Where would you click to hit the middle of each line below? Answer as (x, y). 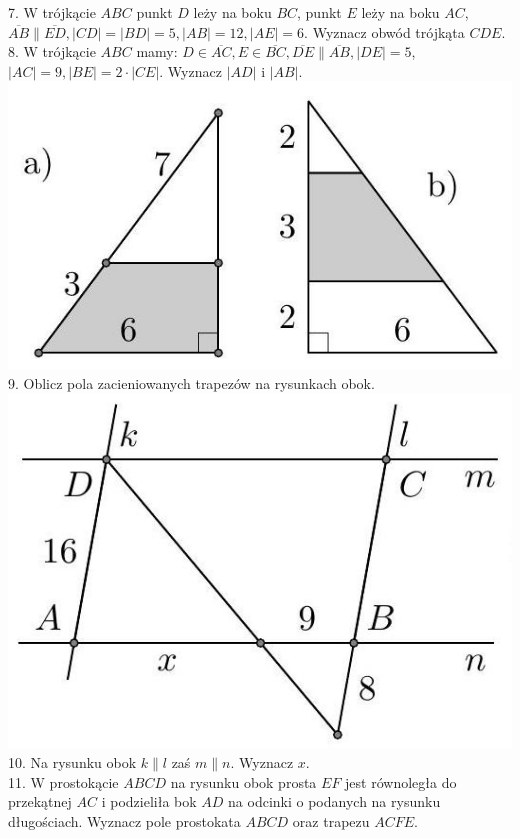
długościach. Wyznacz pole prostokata (124, 820)
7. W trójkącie (52, 12)
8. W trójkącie (52, 51)
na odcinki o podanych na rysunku (334, 801)
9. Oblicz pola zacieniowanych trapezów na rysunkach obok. (191, 383)
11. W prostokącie (63, 781)
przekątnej (40, 801)
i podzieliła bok (149, 801)
